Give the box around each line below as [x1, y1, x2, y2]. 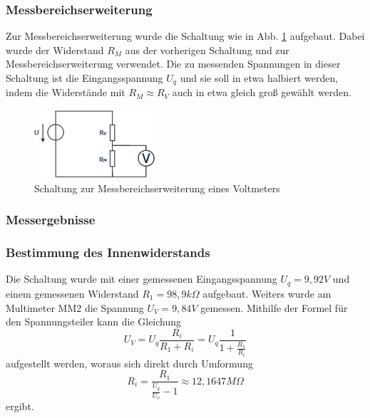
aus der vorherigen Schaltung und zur [125, 42, 289, 57]
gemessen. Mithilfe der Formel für [200, 300, 348, 315]
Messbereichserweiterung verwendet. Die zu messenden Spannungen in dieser [6, 56, 341, 71]
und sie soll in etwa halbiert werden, [180, 70, 339, 85]
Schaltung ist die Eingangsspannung [6, 70, 163, 85]
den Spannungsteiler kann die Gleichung [6, 314, 182, 329]
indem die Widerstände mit [6, 85, 125, 100]
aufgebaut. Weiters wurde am [202, 286, 332, 301]
